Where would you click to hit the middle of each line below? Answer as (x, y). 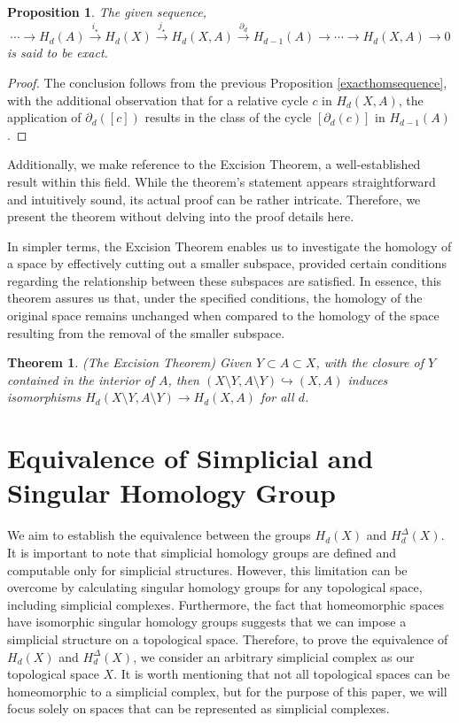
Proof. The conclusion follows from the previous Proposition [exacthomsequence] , (227, 82)
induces (368, 379)
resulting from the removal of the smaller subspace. (146, 332)
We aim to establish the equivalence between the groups (159, 535)
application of (44, 117)
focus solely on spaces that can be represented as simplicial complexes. (198, 708)
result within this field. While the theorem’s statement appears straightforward (222, 181)
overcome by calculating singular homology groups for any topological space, (215, 587)
